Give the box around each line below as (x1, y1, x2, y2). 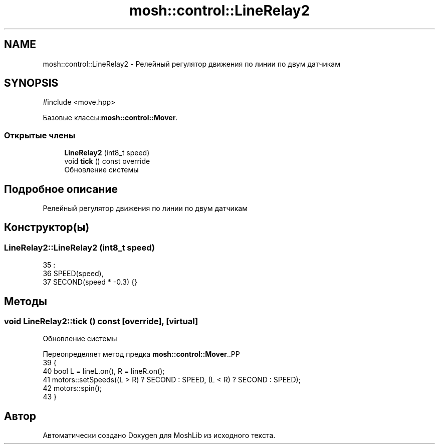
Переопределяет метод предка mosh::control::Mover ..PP (43, 350, 240, 359)
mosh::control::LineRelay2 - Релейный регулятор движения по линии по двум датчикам (43, 59, 340, 68)
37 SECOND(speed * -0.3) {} (43, 278, 137, 287)
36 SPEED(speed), (43, 269, 104, 278)
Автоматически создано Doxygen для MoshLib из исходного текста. (43, 431, 276, 440)
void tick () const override (64, 157, 150, 166)
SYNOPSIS (4, 77, 59, 90)
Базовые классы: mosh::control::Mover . (43, 113, 178, 122)
